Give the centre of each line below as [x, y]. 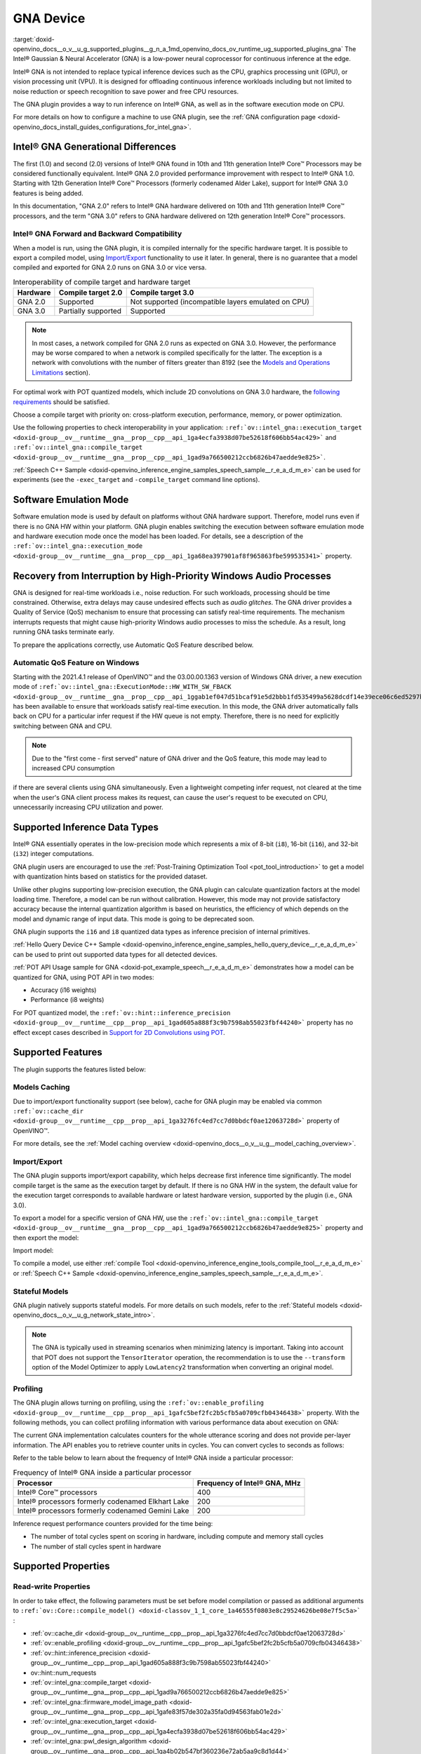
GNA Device [49, 18]
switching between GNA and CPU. [62, 725]
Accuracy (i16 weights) [64, 990]
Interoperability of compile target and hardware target [102, 282]
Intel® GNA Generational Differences [95, 147]
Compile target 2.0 [91, 293]
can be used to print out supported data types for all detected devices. [115, 954]
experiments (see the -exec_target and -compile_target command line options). [136, 480]
